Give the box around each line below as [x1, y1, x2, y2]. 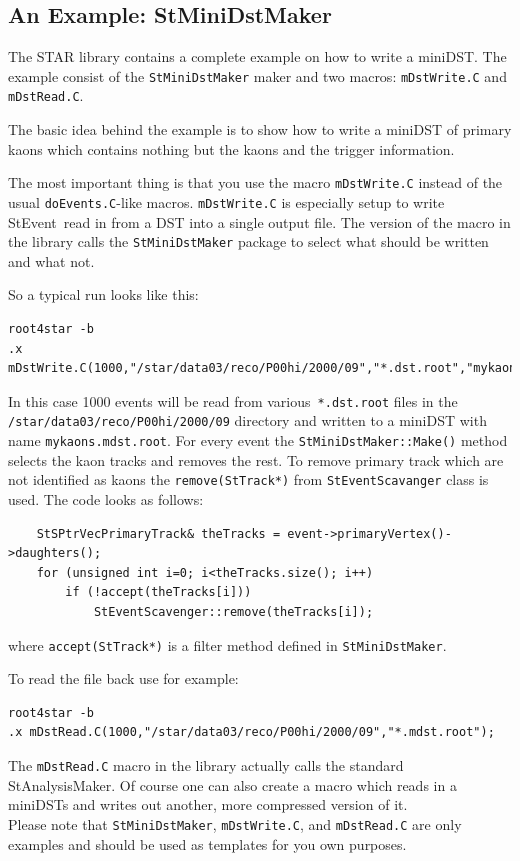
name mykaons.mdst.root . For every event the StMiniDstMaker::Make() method [8, 430, 508, 451]
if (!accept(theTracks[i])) [65, 585, 252, 600]
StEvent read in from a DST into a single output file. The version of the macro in [8, 211, 511, 232]
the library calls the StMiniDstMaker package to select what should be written [8, 231, 489, 252]
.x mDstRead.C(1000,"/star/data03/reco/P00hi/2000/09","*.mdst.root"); [8, 725, 495, 740]
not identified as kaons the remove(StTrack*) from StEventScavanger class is [8, 469, 489, 490]
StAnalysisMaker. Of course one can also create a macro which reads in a [8, 774, 457, 795]
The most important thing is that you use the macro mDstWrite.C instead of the [8, 172, 503, 193]
